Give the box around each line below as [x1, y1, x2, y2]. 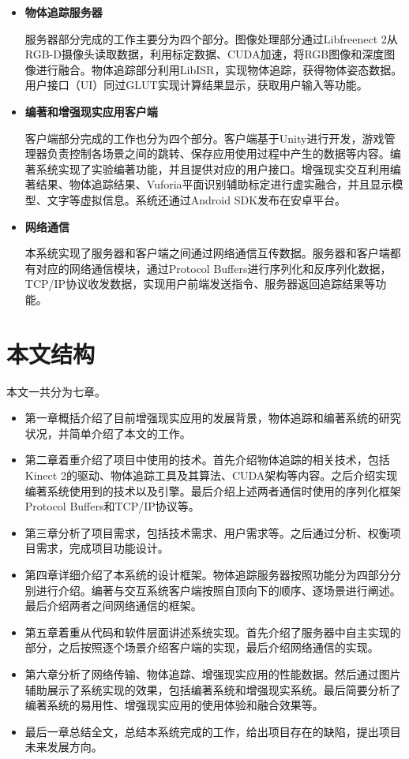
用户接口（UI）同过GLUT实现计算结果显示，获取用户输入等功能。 [24, 77, 368, 93]
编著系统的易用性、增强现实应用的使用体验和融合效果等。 [24, 697, 324, 713]
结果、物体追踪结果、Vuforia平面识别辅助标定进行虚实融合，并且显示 [36, 176, 392, 193]
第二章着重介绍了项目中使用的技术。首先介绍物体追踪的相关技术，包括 [24, 451, 390, 468]
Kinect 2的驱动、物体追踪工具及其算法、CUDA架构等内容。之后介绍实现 [24, 467, 398, 483]
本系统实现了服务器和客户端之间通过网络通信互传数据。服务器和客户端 [24, 245, 390, 261]
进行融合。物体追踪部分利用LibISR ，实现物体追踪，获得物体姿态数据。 [36, 61, 403, 77]
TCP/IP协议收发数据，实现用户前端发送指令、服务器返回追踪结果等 [24, 275, 376, 292]
